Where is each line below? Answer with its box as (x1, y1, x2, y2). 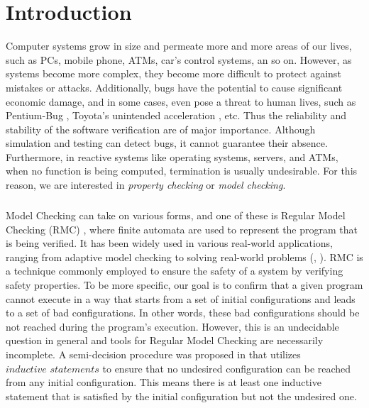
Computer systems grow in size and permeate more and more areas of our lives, (6, 38, 352, 53)
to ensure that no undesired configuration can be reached (102, 360, 351, 375)
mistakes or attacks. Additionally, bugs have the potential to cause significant (6, 79, 343, 94)
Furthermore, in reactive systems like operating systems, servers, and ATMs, (6, 149, 338, 164)
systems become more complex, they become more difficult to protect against (6, 66, 341, 81)
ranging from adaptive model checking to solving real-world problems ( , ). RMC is (6, 249, 363, 264)
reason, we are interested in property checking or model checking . (6, 177, 286, 192)
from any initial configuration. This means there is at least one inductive (6, 375, 321, 390)
